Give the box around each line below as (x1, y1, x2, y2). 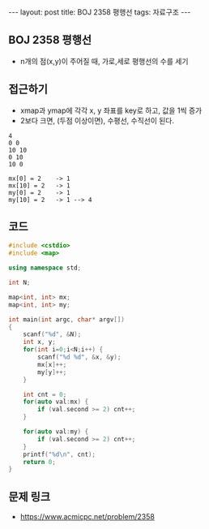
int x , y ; (23, 338, 57, 346)
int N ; (8, 278, 31, 287)
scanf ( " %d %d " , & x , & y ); (37, 353, 122, 362)
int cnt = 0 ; (23, 390, 67, 398)
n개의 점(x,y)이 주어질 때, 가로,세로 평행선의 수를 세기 (19, 56, 189, 66)
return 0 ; (23, 458, 57, 466)
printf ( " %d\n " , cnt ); (23, 450, 96, 458)
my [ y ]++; (37, 368, 67, 376)
